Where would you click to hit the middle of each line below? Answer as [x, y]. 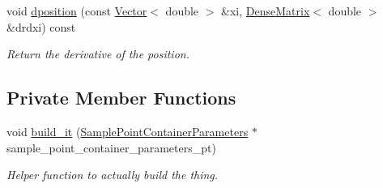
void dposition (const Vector [77, 11]
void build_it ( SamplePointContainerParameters [128, 131]
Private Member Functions [121, 98]
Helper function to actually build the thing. [113, 175]
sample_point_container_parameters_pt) [111, 147]
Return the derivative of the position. [98, 54]
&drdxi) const [41, 26]
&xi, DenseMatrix [266, 11]
